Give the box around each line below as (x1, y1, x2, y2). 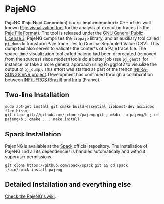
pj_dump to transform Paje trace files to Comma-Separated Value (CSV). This (5, 40, 159, 46)
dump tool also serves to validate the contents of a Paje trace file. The (5, 45, 146, 51)
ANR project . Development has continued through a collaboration (21, 71, 153, 77)
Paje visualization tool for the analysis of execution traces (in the (19, 24, 150, 30)
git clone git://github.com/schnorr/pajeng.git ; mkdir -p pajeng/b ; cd (5, 113, 159, 117)
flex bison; (5, 108, 29, 113)
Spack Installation (5, 130, 61, 138)
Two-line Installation (5, 91, 70, 99)
